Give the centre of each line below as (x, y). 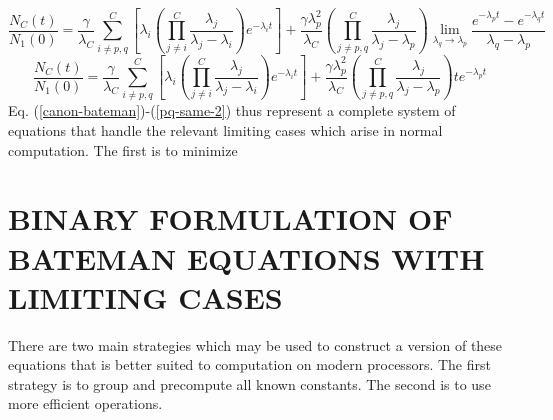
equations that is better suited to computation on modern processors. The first (249, 364)
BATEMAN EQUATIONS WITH (246, 257)
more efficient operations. (85, 403)
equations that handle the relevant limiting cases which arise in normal (225, 129)
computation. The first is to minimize (123, 149)
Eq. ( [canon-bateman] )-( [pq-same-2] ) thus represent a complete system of (232, 110)
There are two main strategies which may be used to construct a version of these (255, 344)
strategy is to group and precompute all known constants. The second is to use (249, 383)
